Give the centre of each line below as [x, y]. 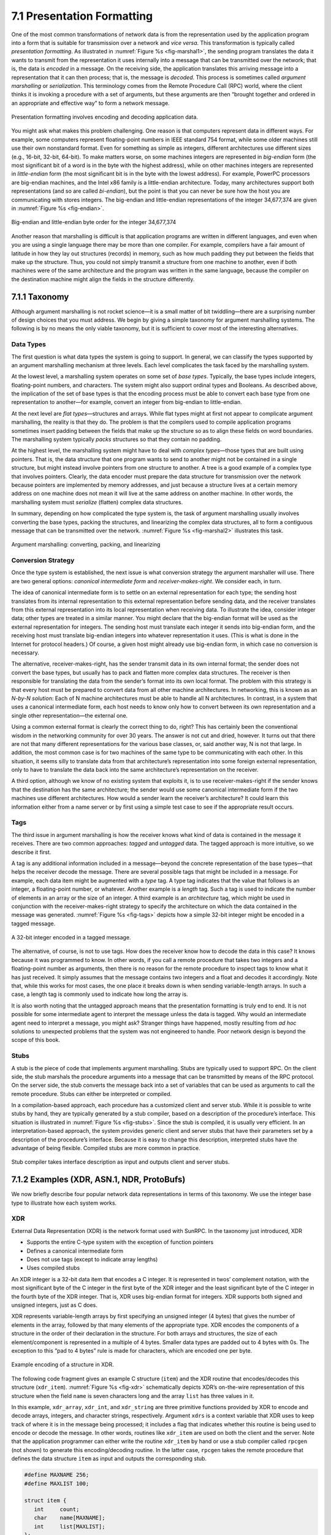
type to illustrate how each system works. [64, 1203]
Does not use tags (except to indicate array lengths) [92, 1259]
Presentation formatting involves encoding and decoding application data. [105, 117]
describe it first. [31, 852]
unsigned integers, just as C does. [54, 1305]
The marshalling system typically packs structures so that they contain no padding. [116, 440]
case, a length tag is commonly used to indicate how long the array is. [100, 994]
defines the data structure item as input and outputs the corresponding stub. [109, 1459]
